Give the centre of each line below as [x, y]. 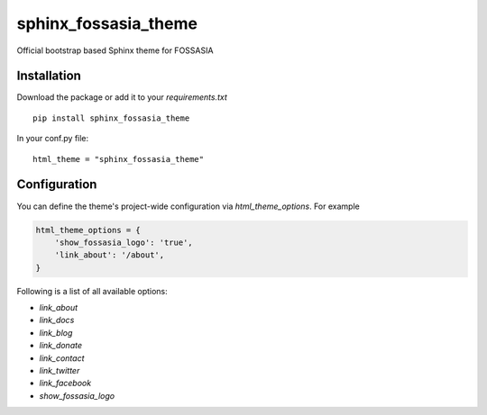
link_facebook [65, 383]
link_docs [57, 320]
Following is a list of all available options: [92, 291]
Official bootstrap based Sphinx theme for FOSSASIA [115, 50]
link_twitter [60, 371]
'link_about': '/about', [110, 255]
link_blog [56, 332]
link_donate [61, 346]
